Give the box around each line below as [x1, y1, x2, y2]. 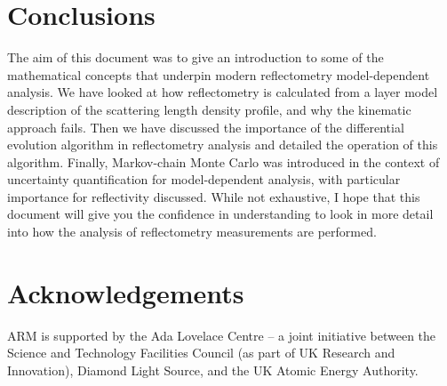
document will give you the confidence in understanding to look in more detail [7, 205, 434, 223]
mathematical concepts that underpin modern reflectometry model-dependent [7, 65, 430, 84]
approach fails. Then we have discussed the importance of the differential [7, 117, 404, 136]
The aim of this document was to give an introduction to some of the [7, 48, 384, 67]
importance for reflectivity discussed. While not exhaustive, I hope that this [7, 187, 420, 205]
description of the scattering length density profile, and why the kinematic [7, 100, 411, 118]
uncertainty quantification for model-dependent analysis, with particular [7, 170, 401, 189]
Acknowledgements [7, 274, 244, 310]
